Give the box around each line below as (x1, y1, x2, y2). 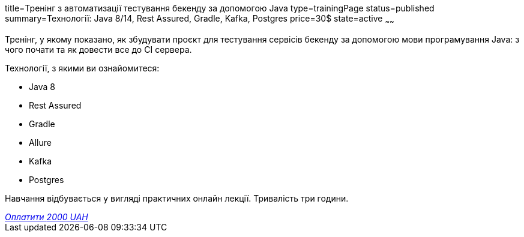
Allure (29, 137, 52, 148)
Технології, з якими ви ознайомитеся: (5, 62, 160, 73)
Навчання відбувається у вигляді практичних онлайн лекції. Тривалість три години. (5, 193, 349, 203)
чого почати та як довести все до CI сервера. (5, 44, 192, 55)
